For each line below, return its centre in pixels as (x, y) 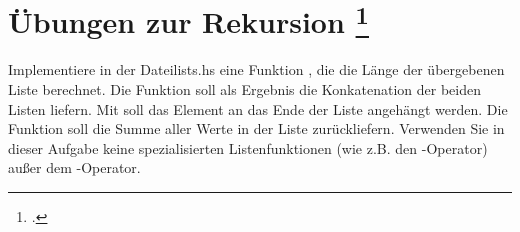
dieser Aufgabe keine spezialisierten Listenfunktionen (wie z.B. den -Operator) (248, 147)
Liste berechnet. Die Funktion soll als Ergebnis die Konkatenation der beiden (244, 89)
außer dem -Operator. (74, 167)
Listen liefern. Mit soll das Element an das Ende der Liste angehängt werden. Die (258, 108)
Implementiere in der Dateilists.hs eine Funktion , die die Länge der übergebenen (256, 69)
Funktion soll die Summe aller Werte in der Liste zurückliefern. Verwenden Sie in (256, 128)
